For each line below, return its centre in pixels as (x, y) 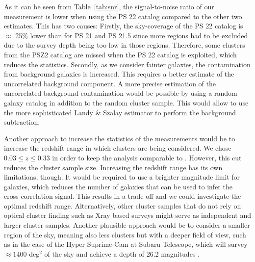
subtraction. (22, 122)
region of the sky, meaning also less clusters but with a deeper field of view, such (125, 234)
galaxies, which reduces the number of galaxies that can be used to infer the (118, 186)
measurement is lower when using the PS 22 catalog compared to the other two (123, 16)
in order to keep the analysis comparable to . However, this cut (147, 157)
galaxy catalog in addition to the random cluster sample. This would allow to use (126, 102)
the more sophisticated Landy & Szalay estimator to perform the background (120, 112)
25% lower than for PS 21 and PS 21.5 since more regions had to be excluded (132, 35)
